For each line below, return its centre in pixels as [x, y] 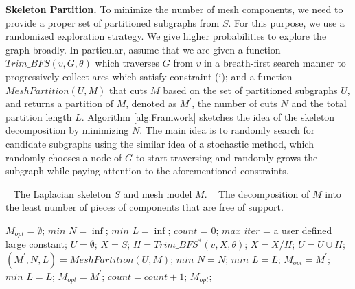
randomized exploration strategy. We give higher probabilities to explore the [166, 36]
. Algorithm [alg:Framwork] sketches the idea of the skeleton [208, 116]
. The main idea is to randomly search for [227, 130]
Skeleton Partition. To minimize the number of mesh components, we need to [174, 9]
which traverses [127, 63]
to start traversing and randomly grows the [227, 157]
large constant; [36, 244]
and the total [319, 103]
